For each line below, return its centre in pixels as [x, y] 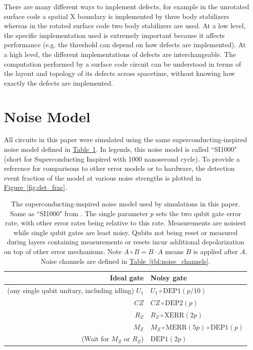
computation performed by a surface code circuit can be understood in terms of [123, 64]
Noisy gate [169, 278]
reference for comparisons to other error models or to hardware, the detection [119, 168]
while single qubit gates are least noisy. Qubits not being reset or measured [126, 232]
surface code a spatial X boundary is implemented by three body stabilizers [117, 16]
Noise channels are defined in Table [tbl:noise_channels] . [126, 261]
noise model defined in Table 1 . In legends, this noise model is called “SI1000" [120, 149]
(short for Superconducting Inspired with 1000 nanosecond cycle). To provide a [122, 158]
